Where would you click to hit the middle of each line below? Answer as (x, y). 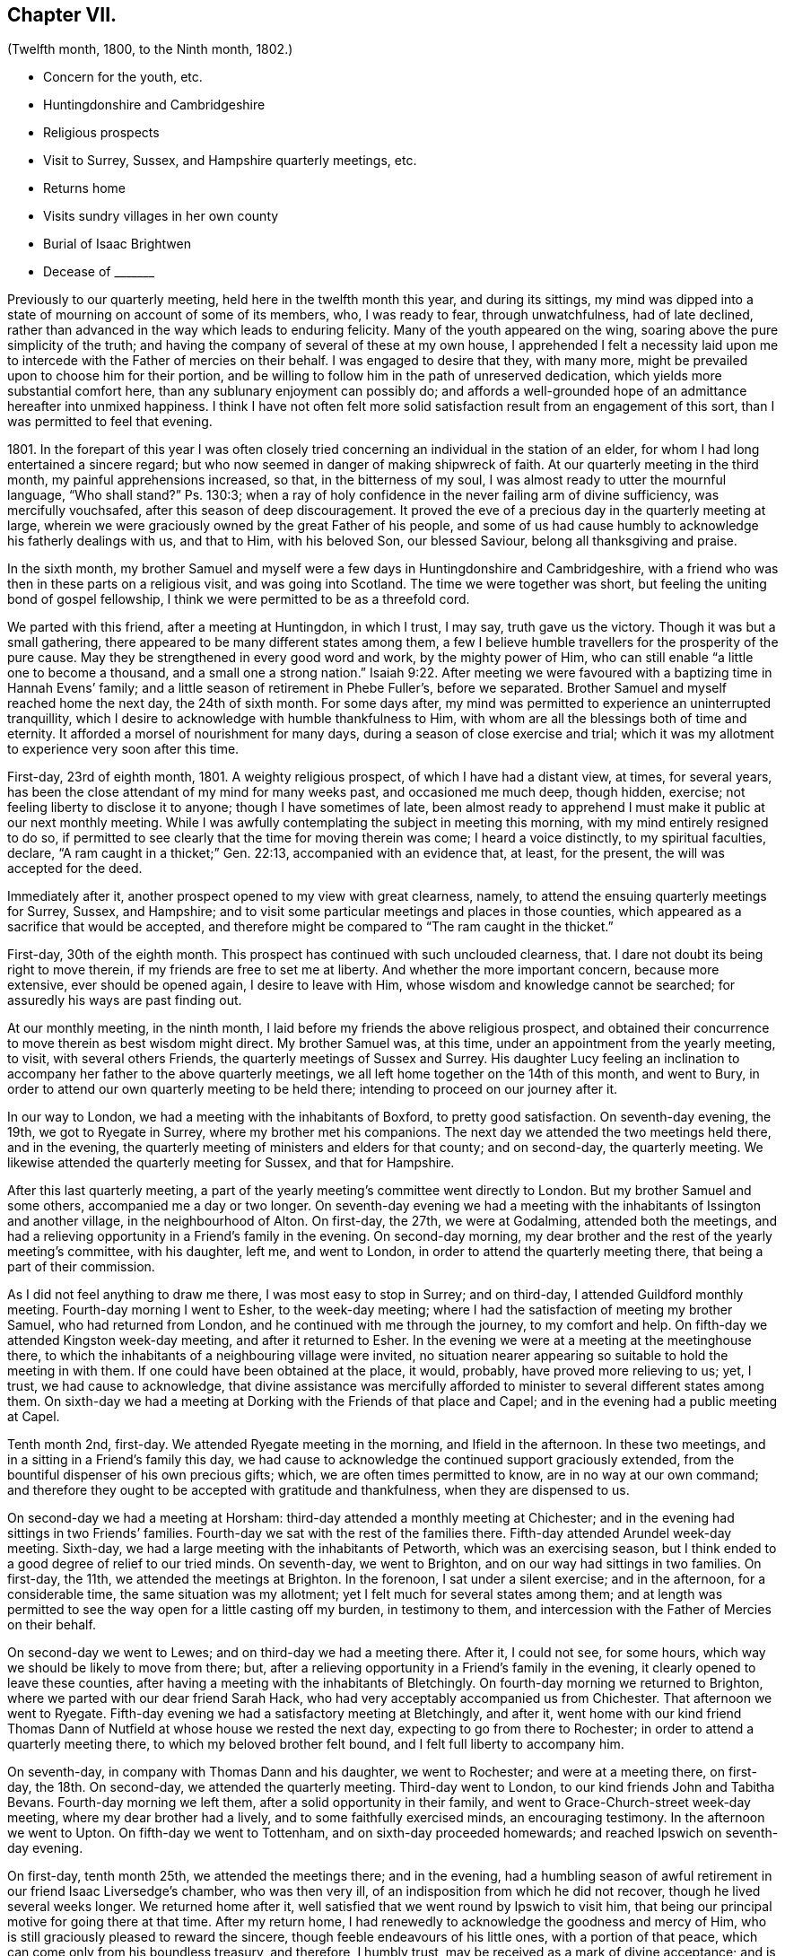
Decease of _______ (99, 272)
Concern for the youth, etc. (123, 77)
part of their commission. (81, 1267)
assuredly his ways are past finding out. (125, 1000)
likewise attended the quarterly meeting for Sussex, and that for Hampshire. (231, 1163)
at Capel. (34, 1417)
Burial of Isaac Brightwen (117, 244)
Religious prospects (101, 133)
